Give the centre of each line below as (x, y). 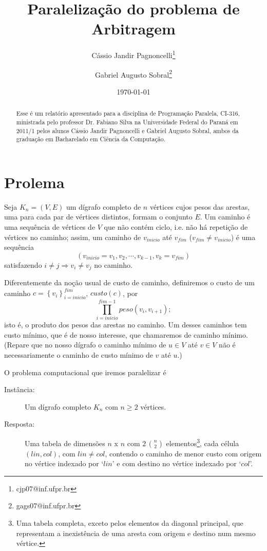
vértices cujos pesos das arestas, (200, 206)
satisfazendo (23, 264)
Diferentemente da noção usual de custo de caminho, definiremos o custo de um (129, 282)
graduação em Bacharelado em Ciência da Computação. (91, 139)
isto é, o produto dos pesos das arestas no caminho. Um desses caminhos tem (126, 325)
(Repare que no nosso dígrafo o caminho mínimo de (85, 345)
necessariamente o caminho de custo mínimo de (79, 354)
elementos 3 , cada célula (203, 442)
